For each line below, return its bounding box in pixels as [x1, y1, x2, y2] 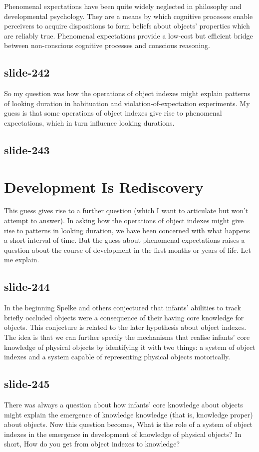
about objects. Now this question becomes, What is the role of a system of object [4, 419, 253, 429]
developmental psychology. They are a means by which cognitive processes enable [4, 11, 253, 21]
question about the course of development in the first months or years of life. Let [4, 244, 251, 255]
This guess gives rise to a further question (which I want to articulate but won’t [4, 205, 249, 216]
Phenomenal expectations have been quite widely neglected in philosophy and [4, 1, 242, 11]
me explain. [4, 254, 39, 265]
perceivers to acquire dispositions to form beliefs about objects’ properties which [4, 21, 250, 31]
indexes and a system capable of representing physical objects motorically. [4, 351, 231, 362]
